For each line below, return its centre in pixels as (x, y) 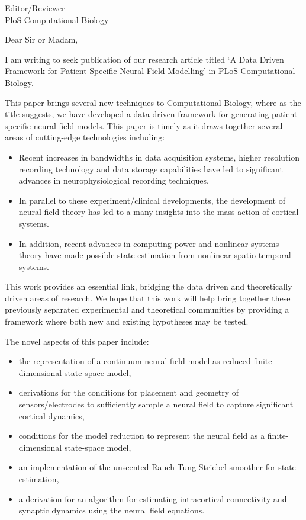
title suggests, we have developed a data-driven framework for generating (137, 114)
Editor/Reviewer (35, 8)
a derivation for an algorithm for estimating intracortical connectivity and (153, 498)
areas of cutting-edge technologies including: (85, 137)
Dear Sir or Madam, (41, 39)
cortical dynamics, (51, 415)
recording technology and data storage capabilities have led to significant (151, 168)
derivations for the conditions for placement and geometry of (129, 392)
